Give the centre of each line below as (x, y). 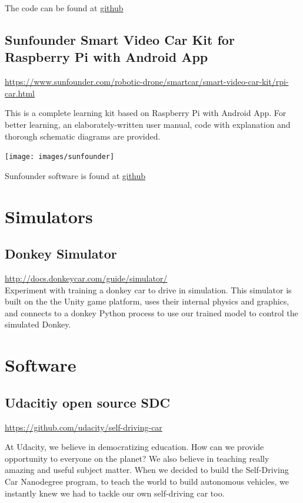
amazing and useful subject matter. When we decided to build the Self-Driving (147, 470)
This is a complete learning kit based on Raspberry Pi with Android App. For (146, 113)
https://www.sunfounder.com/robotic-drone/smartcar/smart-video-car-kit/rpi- (147, 82)
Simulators (49, 216)
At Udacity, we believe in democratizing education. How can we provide (134, 447)
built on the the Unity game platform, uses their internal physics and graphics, (147, 301)
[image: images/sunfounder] (60, 157)
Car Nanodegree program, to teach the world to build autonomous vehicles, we (147, 481)
